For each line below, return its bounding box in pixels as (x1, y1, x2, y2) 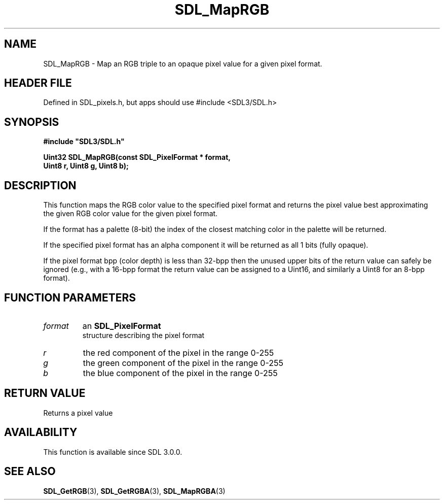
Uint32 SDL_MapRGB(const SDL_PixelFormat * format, (43, 153, 231, 162)
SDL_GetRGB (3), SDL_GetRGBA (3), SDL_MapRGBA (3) (43, 486, 226, 495)
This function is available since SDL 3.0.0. (43, 447, 182, 456)
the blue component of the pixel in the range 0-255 (83, 367, 278, 378)
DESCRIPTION (4, 179, 77, 192)
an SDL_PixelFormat (82, 320, 161, 331)
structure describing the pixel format (82, 330, 205, 340)
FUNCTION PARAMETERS (4, 291, 136, 304)
